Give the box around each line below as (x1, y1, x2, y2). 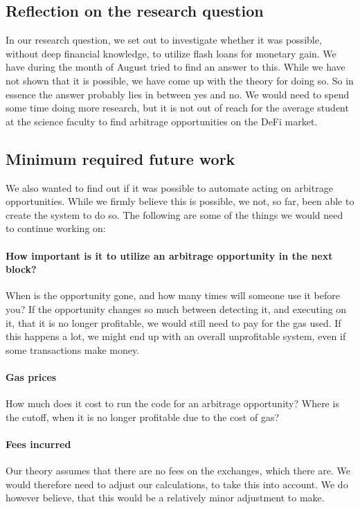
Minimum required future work (6, 148, 235, 169)
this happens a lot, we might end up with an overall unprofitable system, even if (6, 329, 346, 343)
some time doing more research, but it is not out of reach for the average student (6, 100, 349, 115)
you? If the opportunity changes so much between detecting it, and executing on (6, 301, 347, 316)
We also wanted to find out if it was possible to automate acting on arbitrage (6, 180, 333, 195)
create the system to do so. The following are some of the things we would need (6, 207, 343, 222)
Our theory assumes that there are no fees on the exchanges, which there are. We (6, 463, 350, 478)
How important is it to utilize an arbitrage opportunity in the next (6, 248, 333, 262)
